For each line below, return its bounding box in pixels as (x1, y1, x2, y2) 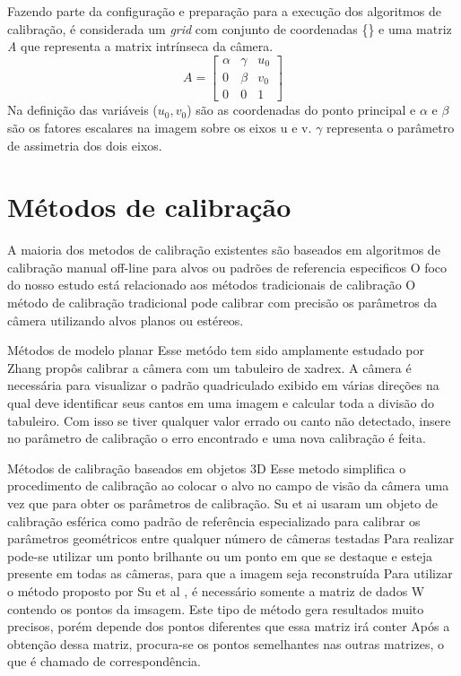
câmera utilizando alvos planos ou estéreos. (7, 310, 244, 329)
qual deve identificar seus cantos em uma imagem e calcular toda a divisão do (7, 394, 434, 412)
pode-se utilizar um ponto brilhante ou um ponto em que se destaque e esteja (7, 546, 433, 565)
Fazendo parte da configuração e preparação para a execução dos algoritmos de (7, 2, 441, 20)
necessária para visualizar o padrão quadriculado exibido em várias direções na (7, 376, 439, 394)
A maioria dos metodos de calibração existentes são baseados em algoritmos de (7, 240, 440, 259)
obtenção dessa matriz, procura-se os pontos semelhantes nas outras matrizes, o (7, 634, 445, 653)
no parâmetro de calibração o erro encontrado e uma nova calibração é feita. (7, 429, 426, 447)
